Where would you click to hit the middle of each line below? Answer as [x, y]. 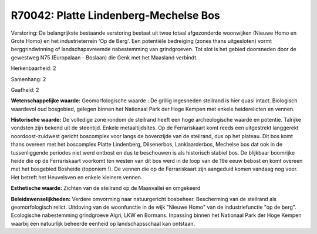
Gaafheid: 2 [25, 90]
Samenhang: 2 [28, 79]
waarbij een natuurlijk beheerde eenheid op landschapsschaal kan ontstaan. [103, 223]
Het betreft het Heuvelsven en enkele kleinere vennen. [77, 177]
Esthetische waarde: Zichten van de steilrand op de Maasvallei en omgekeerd [106, 188]
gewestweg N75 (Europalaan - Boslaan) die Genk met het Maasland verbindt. [104, 57]
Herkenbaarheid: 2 [33, 68]
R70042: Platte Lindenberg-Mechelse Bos [115, 15]
